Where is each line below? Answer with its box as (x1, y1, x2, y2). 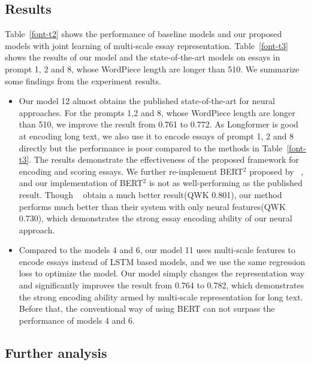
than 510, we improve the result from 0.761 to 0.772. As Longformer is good (19, 118, 298, 130)
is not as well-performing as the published (149, 177, 303, 189)
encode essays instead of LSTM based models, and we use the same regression (19, 255, 306, 267)
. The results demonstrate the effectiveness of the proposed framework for (29, 153, 299, 166)
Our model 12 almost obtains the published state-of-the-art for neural (19, 95, 275, 107)
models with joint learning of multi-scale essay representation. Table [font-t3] (5, 39, 289, 51)
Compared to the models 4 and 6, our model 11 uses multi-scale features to (19, 244, 295, 256)
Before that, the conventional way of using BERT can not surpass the (19, 302, 275, 315)
